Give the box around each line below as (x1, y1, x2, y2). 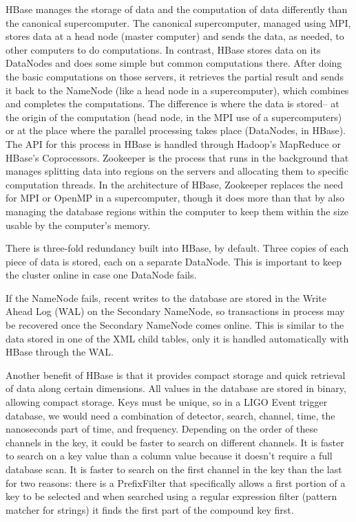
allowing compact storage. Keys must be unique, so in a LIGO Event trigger (6, 395, 328, 409)
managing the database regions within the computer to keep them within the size (6, 204, 349, 218)
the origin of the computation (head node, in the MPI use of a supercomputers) (6, 109, 342, 124)
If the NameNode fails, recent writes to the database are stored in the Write (6, 290, 326, 305)
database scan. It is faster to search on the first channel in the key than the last (6, 462, 342, 476)
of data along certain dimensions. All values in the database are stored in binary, (6, 381, 346, 395)
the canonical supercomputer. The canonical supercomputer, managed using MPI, (6, 15, 351, 30)
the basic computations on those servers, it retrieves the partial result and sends (6, 69, 344, 83)
